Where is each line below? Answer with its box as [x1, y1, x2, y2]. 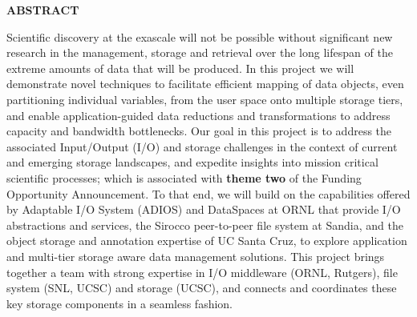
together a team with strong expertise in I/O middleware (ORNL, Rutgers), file [6, 263, 398, 280]
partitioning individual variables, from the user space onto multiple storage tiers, [6, 90, 403, 107]
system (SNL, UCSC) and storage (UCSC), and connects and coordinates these [6, 279, 397, 296]
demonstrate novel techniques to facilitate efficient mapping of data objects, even [6, 75, 404, 92]
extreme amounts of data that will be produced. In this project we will [6, 59, 354, 76]
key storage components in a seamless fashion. [6, 295, 233, 311]
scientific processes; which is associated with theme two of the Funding [6, 169, 362, 186]
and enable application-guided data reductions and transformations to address [6, 106, 391, 123]
